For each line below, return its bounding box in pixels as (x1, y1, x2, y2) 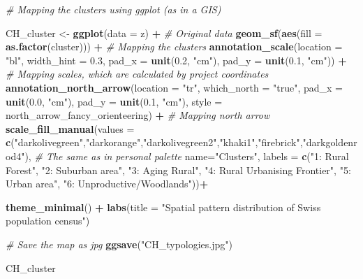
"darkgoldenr (302, 135, 357, 150)
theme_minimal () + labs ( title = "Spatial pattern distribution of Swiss (6, 199, 321, 214)
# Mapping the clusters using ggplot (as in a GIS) (6, 2, 221, 16)
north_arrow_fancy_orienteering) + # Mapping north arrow (6, 108, 270, 122)
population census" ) (6, 213, 90, 228)
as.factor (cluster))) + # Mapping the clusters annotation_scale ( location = (6, 39, 343, 54)
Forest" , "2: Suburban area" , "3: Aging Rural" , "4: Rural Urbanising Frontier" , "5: (6, 162, 351, 177)
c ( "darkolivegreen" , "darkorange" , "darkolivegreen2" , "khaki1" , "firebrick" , (6, 135, 303, 150)
